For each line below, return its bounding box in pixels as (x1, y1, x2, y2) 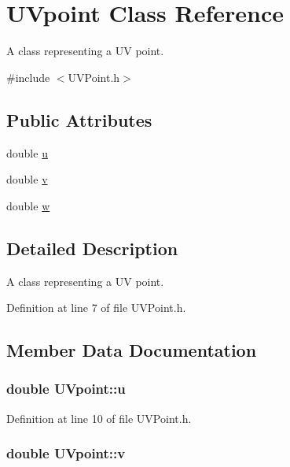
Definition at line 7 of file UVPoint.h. (6, 299, 186, 316)
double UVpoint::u (6, 379, 126, 398)
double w (6, 197, 50, 213)
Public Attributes (6, 107, 152, 132)
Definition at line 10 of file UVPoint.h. (6, 410, 192, 426)
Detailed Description (6, 235, 178, 260)
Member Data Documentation (6, 338, 257, 362)
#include (6, 69, 50, 85)
